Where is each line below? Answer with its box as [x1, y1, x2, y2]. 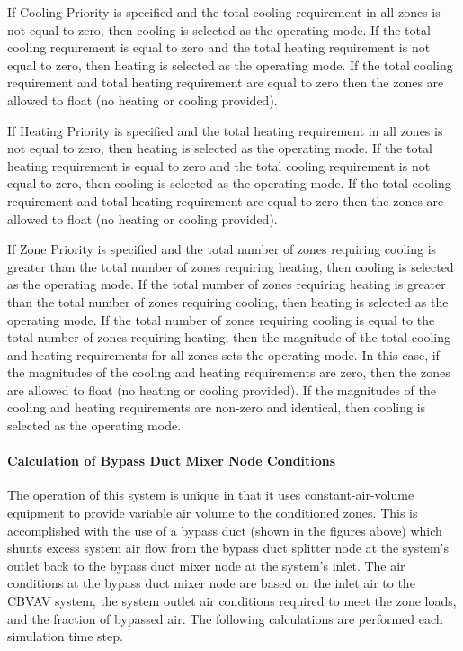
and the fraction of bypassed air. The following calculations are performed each [7, 609, 443, 628]
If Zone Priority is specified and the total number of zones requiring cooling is [7, 240, 437, 258]
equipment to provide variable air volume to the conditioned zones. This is [7, 503, 418, 522]
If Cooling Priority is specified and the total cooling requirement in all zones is [7, 3, 441, 21]
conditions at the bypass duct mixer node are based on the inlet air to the [7, 574, 415, 592]
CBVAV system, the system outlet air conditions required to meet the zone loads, [7, 592, 457, 610]
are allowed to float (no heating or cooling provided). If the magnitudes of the [7, 380, 436, 399]
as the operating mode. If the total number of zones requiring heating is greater [7, 275, 446, 294]
